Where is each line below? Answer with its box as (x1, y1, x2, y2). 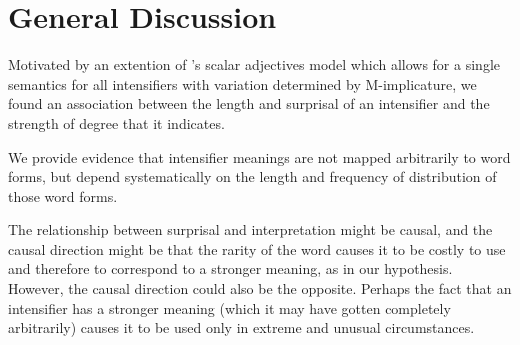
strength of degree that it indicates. (8, 112, 225, 133)
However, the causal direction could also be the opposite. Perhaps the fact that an (8, 278, 512, 299)
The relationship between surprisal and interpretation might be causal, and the (8, 219, 493, 240)
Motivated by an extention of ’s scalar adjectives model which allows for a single (8, 54, 500, 75)
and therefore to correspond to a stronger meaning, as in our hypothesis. (8, 258, 453, 279)
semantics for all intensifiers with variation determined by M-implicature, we (8, 73, 477, 94)
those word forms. (8, 185, 118, 206)
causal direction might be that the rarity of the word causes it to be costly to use (8, 238, 506, 259)
